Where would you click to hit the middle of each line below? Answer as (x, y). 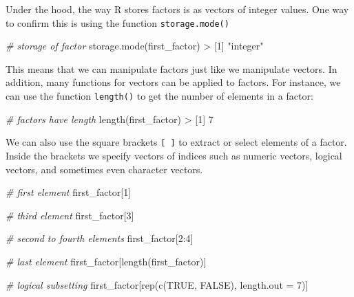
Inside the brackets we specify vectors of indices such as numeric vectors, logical (174, 155)
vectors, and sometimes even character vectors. (104, 169)
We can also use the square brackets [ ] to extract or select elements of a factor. (176, 142)
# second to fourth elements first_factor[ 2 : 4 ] (100, 238)
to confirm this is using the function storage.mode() (117, 22)
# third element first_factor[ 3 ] (70, 215)
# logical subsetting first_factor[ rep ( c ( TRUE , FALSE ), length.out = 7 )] (157, 284)
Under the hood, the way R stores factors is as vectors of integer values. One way (177, 9)
